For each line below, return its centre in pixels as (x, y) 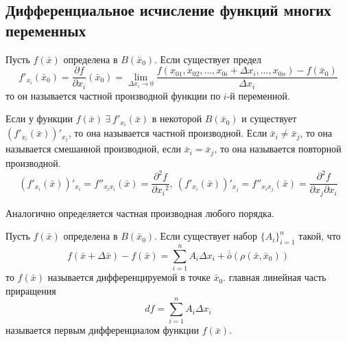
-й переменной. (258, 95)
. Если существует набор (206, 236)
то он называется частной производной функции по (113, 95)
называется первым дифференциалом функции (102, 330)
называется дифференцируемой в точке (129, 277)
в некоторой (177, 118)
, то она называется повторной (278, 149)
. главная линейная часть (275, 277)
